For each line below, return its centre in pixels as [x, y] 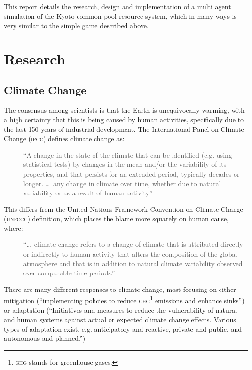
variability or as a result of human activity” [88, 193]
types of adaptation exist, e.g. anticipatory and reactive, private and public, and [123, 329]
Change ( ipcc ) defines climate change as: [64, 138]
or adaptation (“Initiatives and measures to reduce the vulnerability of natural [121, 310]
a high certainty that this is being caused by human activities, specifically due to [124, 119]
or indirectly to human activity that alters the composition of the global [130, 254]
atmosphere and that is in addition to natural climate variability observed [133, 263]
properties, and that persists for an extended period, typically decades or [131, 173]
